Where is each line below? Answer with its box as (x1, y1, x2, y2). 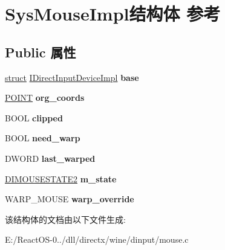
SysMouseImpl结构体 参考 (5, 1, 221, 26)
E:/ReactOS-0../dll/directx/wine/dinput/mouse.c (5, 233, 189, 246)
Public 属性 (5, 42, 76, 61)
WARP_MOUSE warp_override (5, 193, 134, 205)
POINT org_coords (5, 91, 85, 104)
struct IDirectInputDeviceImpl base (5, 71, 139, 83)
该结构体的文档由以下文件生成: (5, 213, 126, 225)
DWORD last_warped (5, 152, 96, 164)
